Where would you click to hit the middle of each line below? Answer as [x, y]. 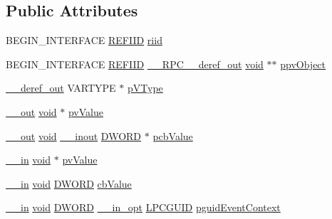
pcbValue [173, 135]
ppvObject [303, 64]
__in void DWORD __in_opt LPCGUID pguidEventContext [143, 207]
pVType [145, 88]
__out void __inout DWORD [74, 135]
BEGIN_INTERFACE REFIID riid [84, 40]
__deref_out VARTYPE [61, 88]
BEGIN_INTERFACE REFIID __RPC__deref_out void [135, 64]
